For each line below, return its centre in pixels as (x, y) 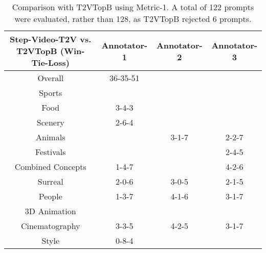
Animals (51, 137)
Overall (51, 78)
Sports (51, 93)
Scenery (50, 122)
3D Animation (50, 211)
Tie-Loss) (50, 62)
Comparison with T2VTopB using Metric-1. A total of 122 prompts (133, 7)
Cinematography (50, 226)
